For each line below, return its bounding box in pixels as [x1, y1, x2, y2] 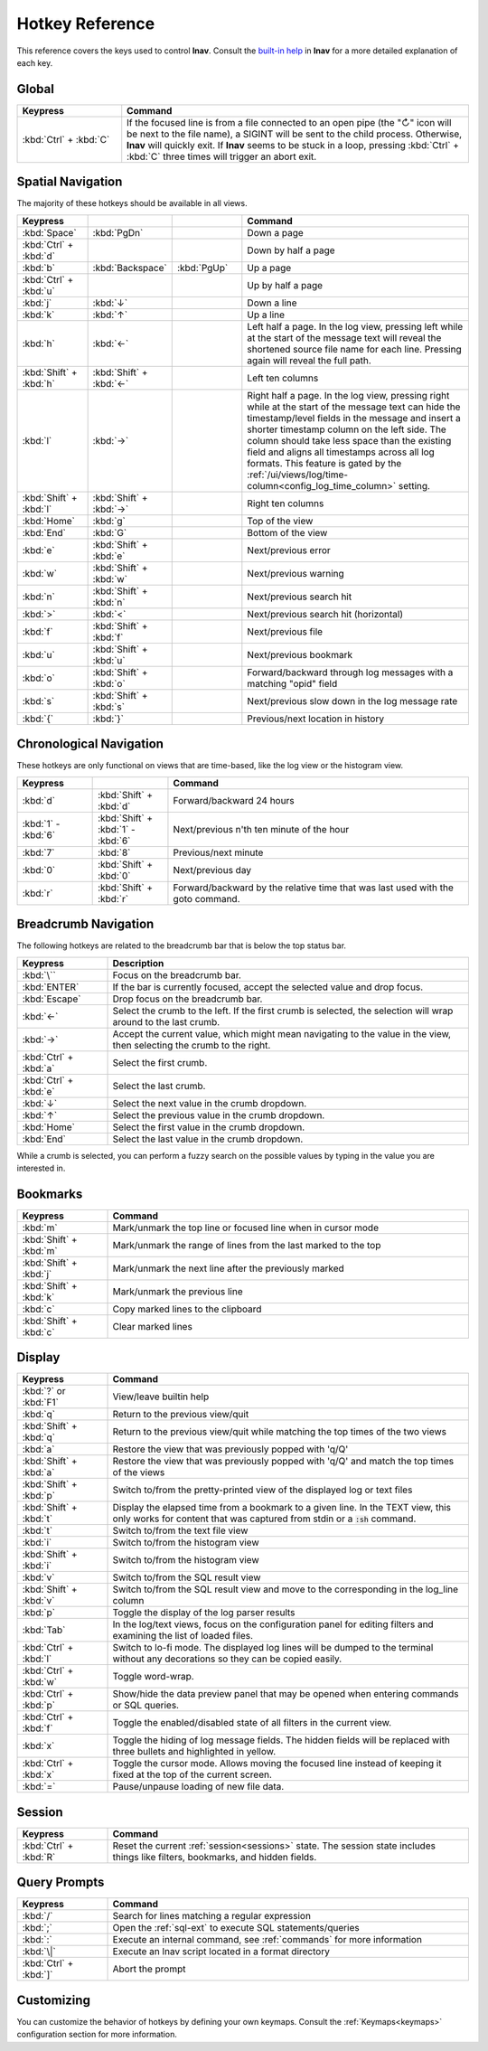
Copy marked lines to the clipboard [112, 1303, 262, 1315]
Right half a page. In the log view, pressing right [247, 389, 450, 401]
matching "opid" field [247, 677, 338, 690]
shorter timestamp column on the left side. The [247, 423, 446, 436]
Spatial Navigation [16, 174, 123, 190]
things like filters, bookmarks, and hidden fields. [112, 1850, 317, 1863]
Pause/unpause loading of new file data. [112, 1781, 285, 1793]
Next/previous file [247, 625, 324, 637]
